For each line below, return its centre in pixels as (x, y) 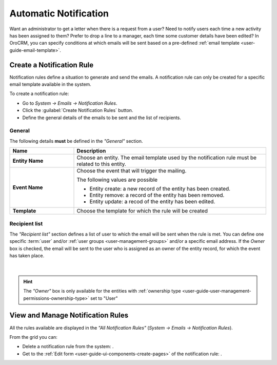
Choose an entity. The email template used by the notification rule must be (166, 158)
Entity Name (28, 161)
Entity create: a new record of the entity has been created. (160, 189)
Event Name (28, 187)
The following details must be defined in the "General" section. (76, 141)
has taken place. (27, 256)
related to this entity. (102, 164)
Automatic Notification (59, 13)
